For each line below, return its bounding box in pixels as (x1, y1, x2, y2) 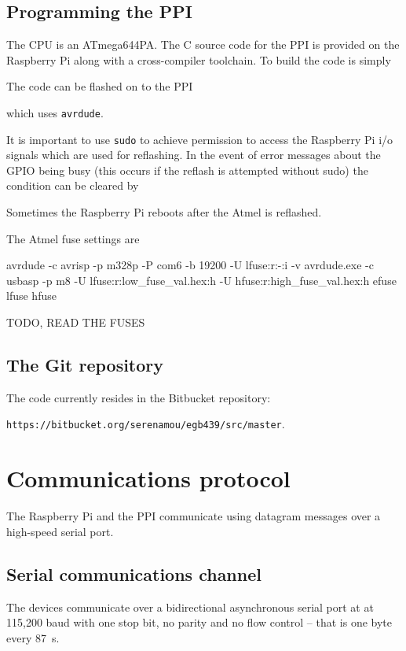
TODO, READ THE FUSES (6, 314, 145, 331)
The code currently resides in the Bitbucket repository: (6, 389, 271, 405)
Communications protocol (6, 462, 291, 494)
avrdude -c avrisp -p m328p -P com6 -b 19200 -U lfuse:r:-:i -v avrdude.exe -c (6, 257, 374, 273)
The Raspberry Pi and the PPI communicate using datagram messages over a (6, 508, 381, 524)
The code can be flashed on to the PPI (6, 78, 193, 94)
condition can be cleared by (6, 177, 139, 194)
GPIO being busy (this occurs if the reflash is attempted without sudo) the (6, 161, 368, 178)
